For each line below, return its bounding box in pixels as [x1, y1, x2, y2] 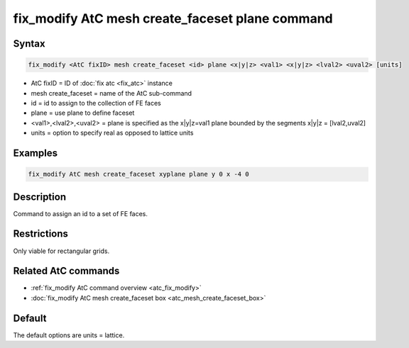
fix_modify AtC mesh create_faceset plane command [13, 11, 333, 26]
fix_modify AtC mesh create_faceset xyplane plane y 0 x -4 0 [28, 170, 249, 179]
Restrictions [13, 228, 69, 240]
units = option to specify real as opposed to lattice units [31, 128, 194, 137]
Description [13, 191, 67, 203]
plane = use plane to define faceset [31, 108, 135, 117]
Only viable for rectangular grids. [13, 247, 110, 255]
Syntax [13, 38, 45, 50]
